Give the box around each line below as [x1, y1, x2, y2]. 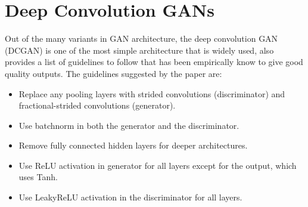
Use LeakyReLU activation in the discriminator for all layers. [18, 191, 242, 203]
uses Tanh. [18, 171, 58, 183]
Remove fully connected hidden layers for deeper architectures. [18, 139, 248, 152]
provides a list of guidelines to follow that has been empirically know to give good [5, 55, 303, 68]
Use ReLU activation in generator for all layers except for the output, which [18, 159, 297, 171]
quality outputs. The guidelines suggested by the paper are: [5, 67, 222, 79]
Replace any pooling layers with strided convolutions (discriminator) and [18, 87, 285, 100]
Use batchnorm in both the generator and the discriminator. [18, 119, 239, 131]
